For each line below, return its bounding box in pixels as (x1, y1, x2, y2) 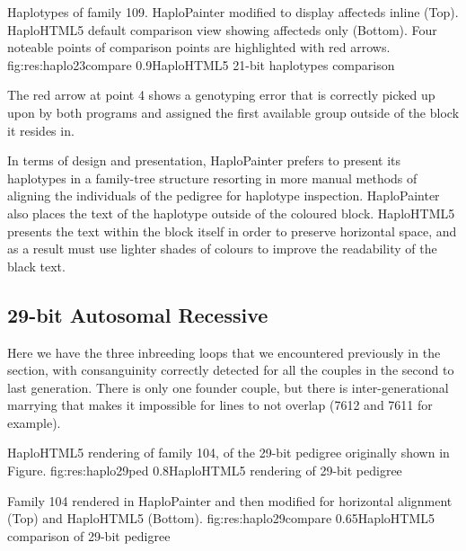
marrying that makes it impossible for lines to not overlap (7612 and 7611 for (7, 395, 433, 414)
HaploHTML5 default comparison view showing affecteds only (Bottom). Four (7, 20, 437, 39)
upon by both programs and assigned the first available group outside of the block (7, 102, 460, 121)
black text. (7, 256, 66, 275)
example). (7, 413, 61, 431)
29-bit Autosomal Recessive (7, 300, 268, 328)
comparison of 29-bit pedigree (7, 526, 171, 545)
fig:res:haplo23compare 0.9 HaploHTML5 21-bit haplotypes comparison (7, 55, 395, 74)
